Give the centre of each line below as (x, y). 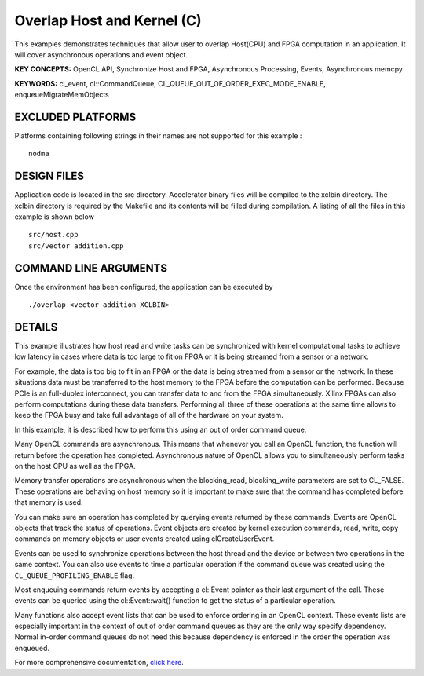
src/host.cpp (53, 235)
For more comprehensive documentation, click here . (99, 663)
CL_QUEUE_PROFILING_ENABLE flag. (75, 575)
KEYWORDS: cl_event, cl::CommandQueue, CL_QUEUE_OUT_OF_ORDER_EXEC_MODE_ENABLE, (170, 83)
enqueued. (32, 648)
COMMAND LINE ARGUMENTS (91, 268)
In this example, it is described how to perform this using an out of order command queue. (161, 429)
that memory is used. (49, 502)
